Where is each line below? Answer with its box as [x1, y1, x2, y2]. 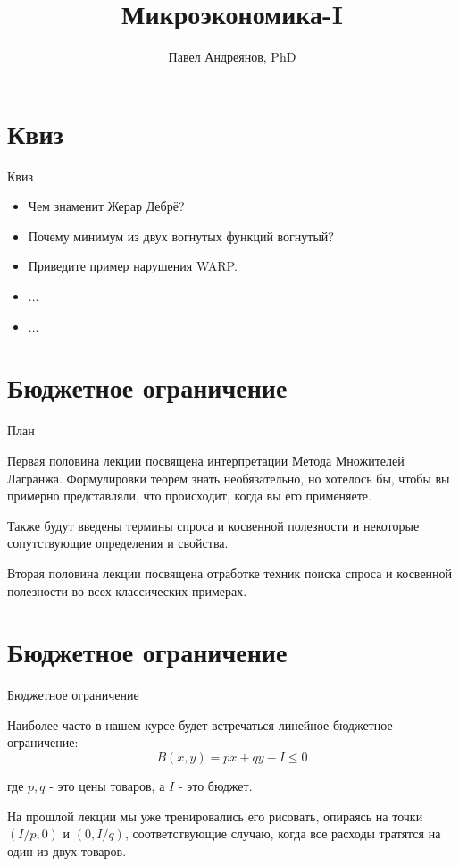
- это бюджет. [178, 777, 253, 795]
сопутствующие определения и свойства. [7, 534, 229, 552]
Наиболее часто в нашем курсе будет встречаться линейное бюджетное [7, 715, 393, 734]
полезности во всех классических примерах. [7, 581, 247, 600]
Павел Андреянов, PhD [168, 47, 296, 66]
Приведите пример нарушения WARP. [28, 256, 238, 275]
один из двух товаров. [7, 841, 127, 860]
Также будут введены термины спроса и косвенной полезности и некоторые [7, 516, 420, 534]
